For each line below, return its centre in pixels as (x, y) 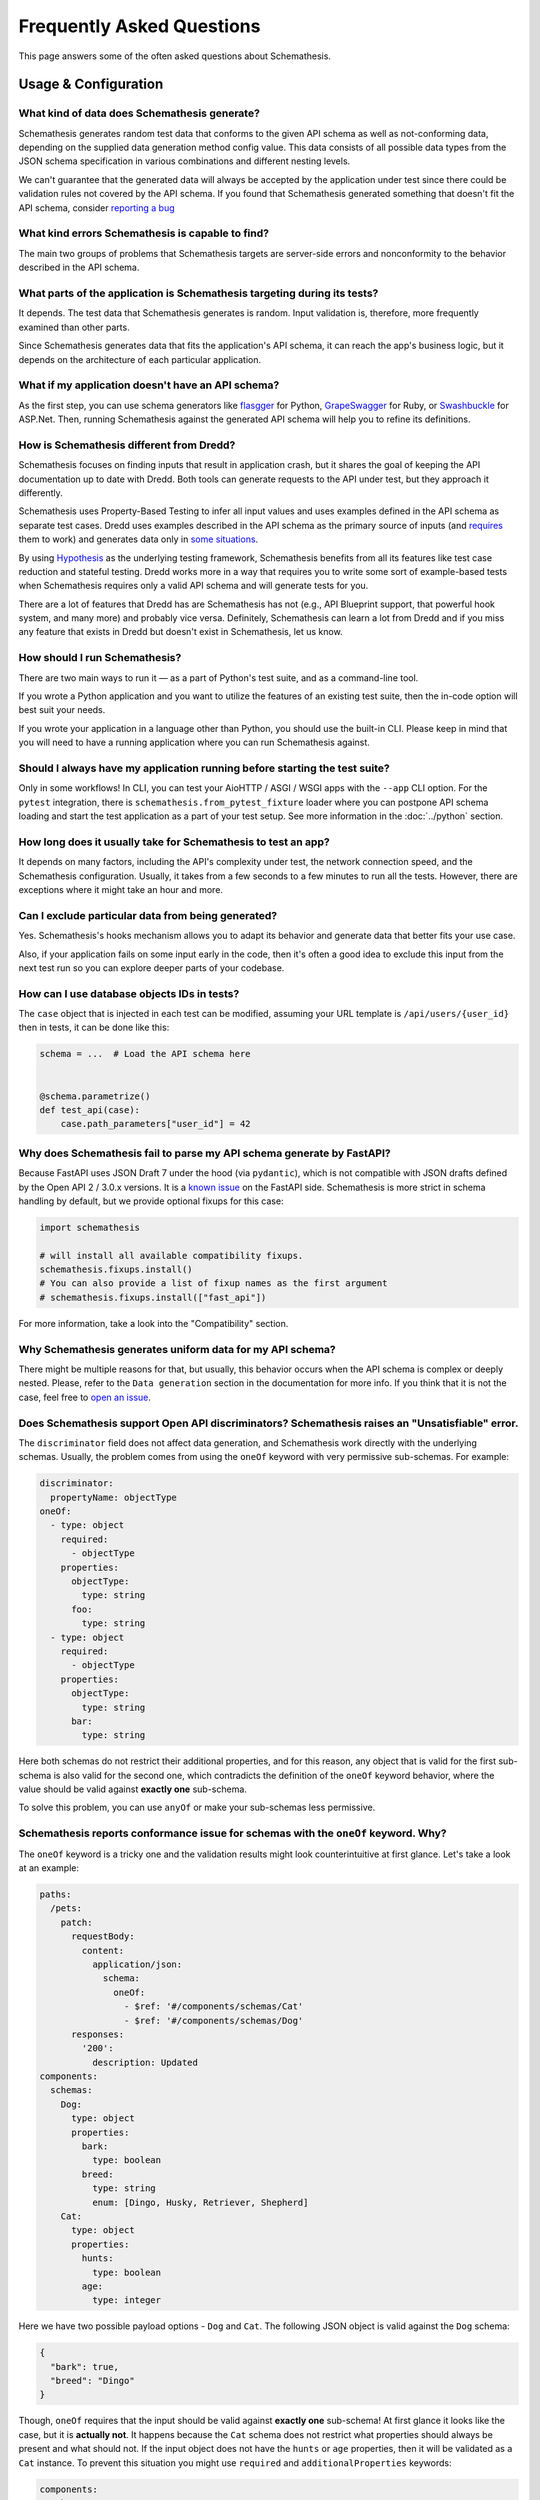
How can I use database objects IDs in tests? (129, 993)
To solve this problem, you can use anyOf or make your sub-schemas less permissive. (197, 1807)
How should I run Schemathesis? (100, 658)
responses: (98, 2034)
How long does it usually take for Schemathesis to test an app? (174, 842)
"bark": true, (85, 2366)
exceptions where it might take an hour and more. (121, 890)
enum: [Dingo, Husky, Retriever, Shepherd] (200, 2202)
